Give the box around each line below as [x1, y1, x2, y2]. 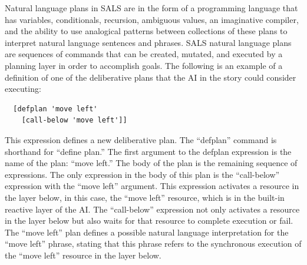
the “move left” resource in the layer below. [5, 249, 161, 261]
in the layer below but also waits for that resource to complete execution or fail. [5, 214, 293, 227]
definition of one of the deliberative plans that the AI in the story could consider [5, 71, 296, 83]
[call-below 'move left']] [21, 116, 127, 125]
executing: [5, 82, 41, 95]
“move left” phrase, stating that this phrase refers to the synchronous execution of [5, 237, 302, 250]
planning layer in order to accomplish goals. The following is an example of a [5, 59, 283, 71]
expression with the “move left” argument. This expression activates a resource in [5, 180, 299, 192]
